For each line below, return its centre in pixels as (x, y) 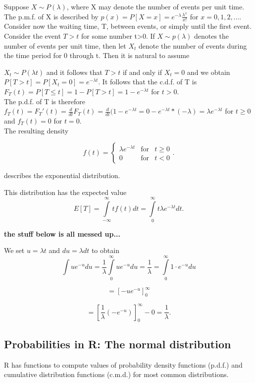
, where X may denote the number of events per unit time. (155, 6)
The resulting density (36, 130)
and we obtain (208, 72)
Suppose (17, 6)
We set (14, 250)
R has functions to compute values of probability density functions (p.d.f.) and (123, 364)
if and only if (142, 72)
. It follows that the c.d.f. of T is (148, 82)
